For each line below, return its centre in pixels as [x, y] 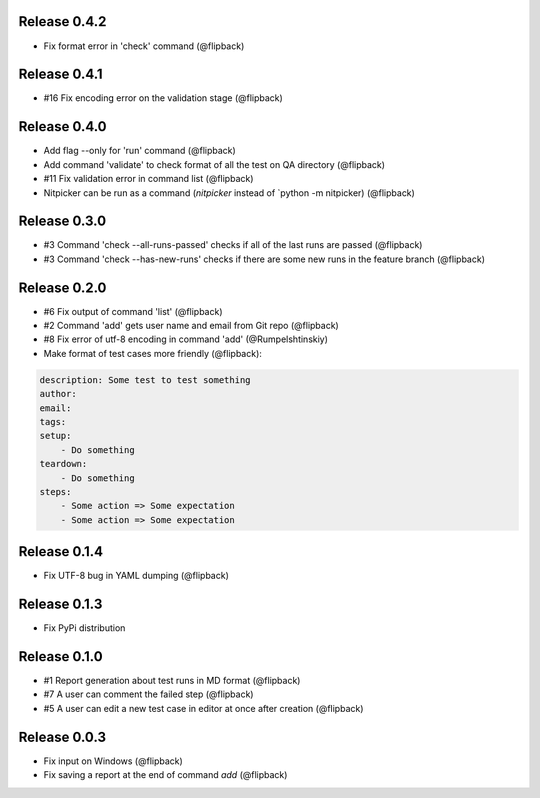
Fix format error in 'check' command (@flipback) [144, 46]
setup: [55, 436]
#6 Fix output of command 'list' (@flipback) [133, 311]
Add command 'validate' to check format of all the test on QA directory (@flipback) [214, 164]
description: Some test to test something [145, 379]
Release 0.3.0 [62, 221]
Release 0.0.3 [62, 736]
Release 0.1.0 [61, 656]
